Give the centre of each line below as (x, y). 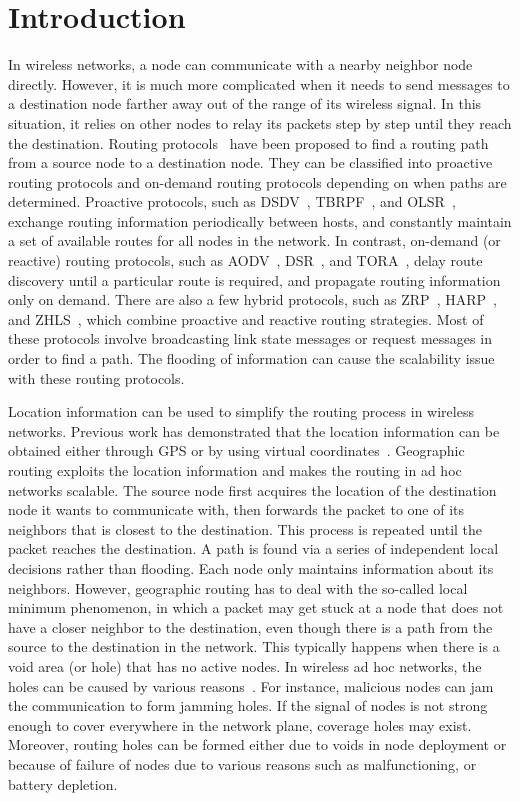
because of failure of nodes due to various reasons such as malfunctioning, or (242, 763)
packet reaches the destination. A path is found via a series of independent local (253, 548)
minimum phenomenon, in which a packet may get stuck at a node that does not (256, 607)
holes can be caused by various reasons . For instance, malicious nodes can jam (251, 685)
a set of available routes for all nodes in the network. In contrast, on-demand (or (254, 240)
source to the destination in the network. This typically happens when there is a (254, 646)
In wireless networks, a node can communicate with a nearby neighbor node (240, 64)
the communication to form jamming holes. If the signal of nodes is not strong (248, 705)
